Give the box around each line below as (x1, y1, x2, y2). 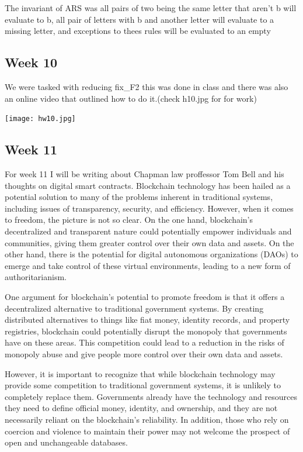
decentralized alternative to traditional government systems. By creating (5, 302, 264, 314)
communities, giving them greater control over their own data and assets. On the (5, 236, 294, 249)
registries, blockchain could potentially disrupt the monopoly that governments (5, 325, 287, 337)
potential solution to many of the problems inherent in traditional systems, (5, 191, 273, 203)
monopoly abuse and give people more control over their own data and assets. (5, 347, 283, 360)
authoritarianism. (5, 271, 67, 283)
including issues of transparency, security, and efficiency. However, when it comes (5, 202, 294, 214)
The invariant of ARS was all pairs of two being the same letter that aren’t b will (5, 2, 297, 13)
